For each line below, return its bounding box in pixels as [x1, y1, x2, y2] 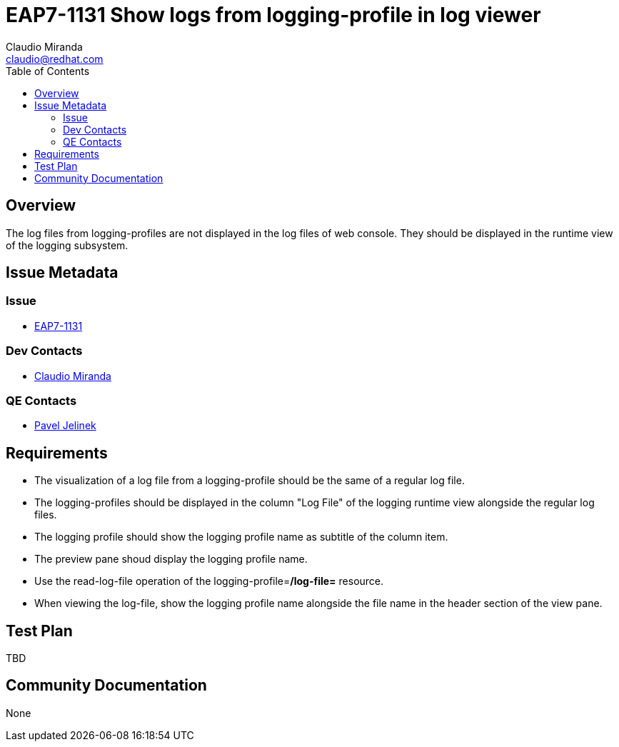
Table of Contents [6, 64, 90, 77]
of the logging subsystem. [6, 239, 129, 251]
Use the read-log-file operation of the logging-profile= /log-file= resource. [34, 575, 384, 588]
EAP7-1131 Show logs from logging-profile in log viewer [6, 3, 541, 27]
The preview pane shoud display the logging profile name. [34, 553, 308, 566]
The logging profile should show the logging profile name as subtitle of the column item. [34, 531, 448, 543]
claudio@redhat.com [6, 52, 104, 65]
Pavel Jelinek [34, 419, 96, 432]
